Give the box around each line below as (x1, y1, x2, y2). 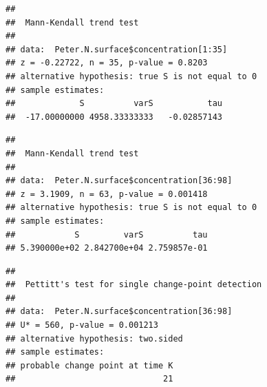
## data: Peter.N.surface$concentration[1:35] (6, 44, 228, 54)
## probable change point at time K (6, 360, 173, 370)
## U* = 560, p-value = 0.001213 (6, 320, 158, 331)
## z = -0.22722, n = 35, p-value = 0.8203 (6, 58, 208, 68)
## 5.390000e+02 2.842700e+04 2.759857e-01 (6, 243, 208, 253)
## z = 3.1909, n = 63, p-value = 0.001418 (6, 189, 208, 199)
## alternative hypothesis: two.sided (6, 333, 183, 344)
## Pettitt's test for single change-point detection (6, 280, 262, 290)
